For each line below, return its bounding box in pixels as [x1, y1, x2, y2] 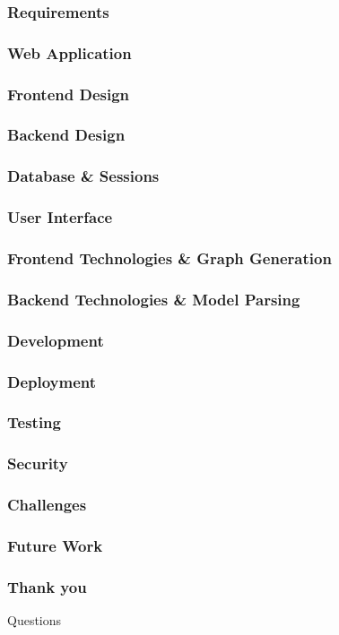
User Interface [7, 206, 113, 228]
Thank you [7, 575, 87, 597]
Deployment [7, 370, 97, 392]
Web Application [7, 41, 132, 64]
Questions [7, 611, 62, 630]
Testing [7, 411, 61, 433]
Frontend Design [7, 82, 130, 105]
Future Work [7, 534, 103, 556]
